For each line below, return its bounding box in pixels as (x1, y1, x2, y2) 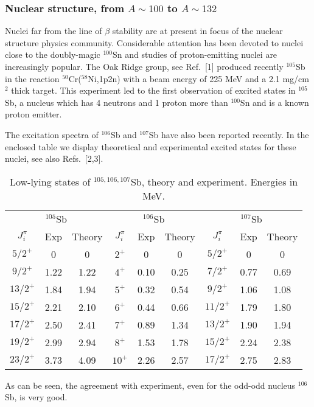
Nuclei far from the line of (5, 24, 102, 37)
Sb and (110, 128, 137, 141)
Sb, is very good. (5, 391, 68, 403)
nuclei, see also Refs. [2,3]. (5, 152, 103, 165)
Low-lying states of (9, 174, 91, 189)
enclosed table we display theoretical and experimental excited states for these (5, 140, 296, 153)
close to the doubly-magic (5, 48, 100, 61)
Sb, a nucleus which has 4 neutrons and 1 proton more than (5, 96, 228, 108)
